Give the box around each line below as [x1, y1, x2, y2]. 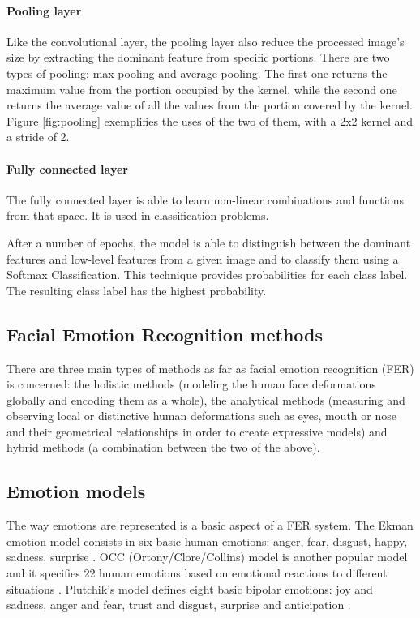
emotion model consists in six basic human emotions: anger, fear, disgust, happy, [6, 532, 408, 549]
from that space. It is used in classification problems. [6, 207, 269, 224]
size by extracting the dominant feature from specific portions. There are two [6, 49, 390, 66]
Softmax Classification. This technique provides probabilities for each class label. [6, 266, 408, 283]
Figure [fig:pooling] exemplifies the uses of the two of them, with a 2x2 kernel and [6, 112, 414, 129]
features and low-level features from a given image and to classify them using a [6, 250, 399, 267]
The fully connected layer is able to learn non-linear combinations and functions [6, 191, 404, 208]
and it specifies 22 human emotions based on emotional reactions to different [6, 564, 388, 582]
